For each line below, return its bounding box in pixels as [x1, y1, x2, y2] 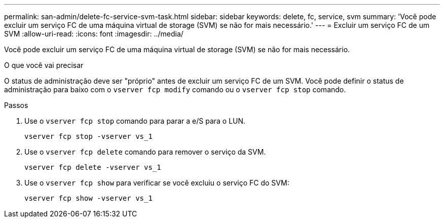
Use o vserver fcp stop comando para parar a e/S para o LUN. [24, 117, 246, 125]
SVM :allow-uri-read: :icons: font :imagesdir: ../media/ [4, 29, 183, 38]
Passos [4, 101, 28, 109]
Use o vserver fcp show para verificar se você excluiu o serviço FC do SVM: [24, 178, 289, 187]
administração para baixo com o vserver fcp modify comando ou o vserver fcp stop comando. [4, 85, 346, 94]
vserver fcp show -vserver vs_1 [24, 194, 153, 202]
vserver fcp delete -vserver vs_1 [24, 163, 161, 171]
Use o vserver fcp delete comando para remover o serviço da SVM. [24, 147, 266, 156]
